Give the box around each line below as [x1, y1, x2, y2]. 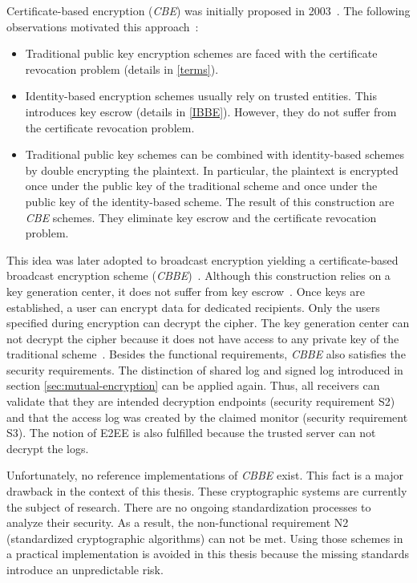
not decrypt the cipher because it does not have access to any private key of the [6, 330, 399, 346]
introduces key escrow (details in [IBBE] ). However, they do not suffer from [25, 103, 397, 119]
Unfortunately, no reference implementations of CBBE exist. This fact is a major [6, 467, 404, 484]
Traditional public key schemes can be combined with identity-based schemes [25, 146, 404, 163]
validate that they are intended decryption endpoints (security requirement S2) [6, 393, 395, 410]
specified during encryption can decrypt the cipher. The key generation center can [6, 314, 410, 331]
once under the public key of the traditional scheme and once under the [25, 177, 378, 194]
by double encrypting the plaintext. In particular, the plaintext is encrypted [25, 161, 399, 178]
